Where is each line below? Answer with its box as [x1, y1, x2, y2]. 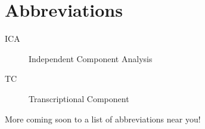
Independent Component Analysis [29, 52, 153, 64]
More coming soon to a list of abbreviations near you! [5, 112, 201, 125]
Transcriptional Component [29, 92, 129, 105]
